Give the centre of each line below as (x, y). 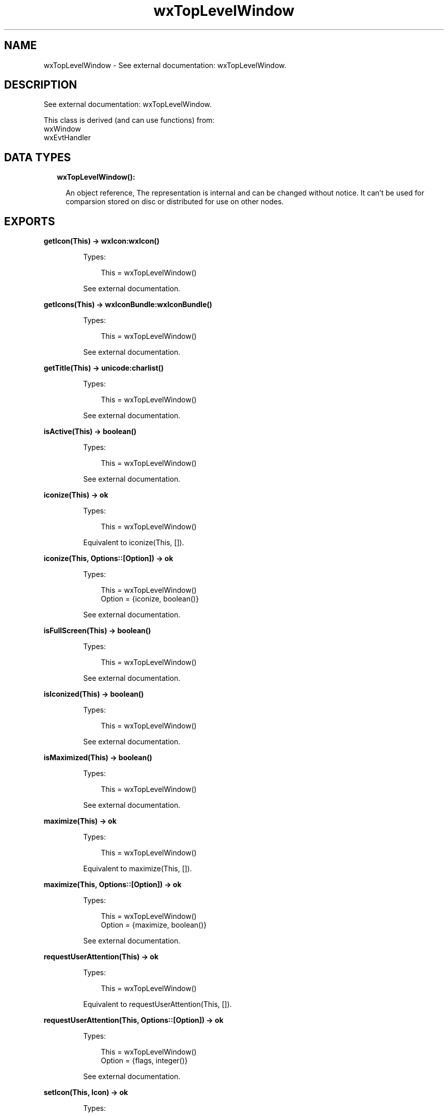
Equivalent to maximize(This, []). (138, 869)
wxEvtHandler (67, 138)
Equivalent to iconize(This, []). (133, 543)
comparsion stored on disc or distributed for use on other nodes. (175, 202)
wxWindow (62, 129)
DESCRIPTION (41, 85)
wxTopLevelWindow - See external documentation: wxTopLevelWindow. (165, 65)
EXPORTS (30, 221)
